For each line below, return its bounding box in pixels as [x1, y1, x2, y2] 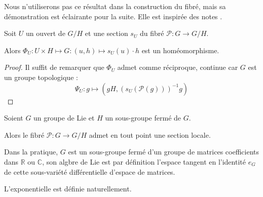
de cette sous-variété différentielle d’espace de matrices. [4, 166, 175, 177]
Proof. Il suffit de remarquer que [4, 62, 104, 72]
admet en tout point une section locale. [89, 129, 211, 140]
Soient [4, 112, 23, 123]
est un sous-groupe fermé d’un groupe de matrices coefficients [68, 146, 259, 157]
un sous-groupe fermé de [105, 112, 181, 123]
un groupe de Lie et [33, 112, 95, 123]
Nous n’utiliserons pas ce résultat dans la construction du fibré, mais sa [4, 1, 226, 11]
